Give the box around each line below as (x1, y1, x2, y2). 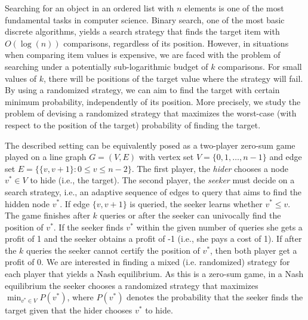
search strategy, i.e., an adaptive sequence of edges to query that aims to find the (5, 185, 302, 198)
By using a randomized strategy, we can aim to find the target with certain (5, 84, 280, 96)
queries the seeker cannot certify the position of (26, 244, 200, 256)
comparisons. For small (218, 60, 302, 72)
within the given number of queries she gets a (136, 220, 303, 233)
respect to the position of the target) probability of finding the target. (5, 118, 261, 131)
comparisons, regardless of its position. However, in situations (63, 36, 289, 49)
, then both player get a (210, 244, 297, 256)
